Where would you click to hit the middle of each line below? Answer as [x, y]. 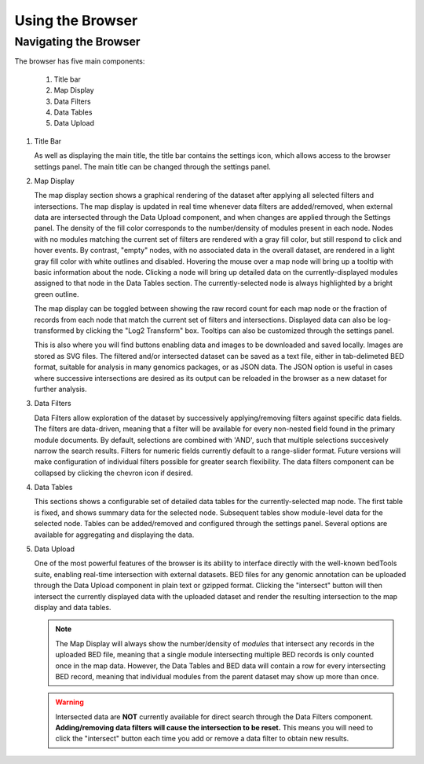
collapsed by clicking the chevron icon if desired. [113, 473]
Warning [69, 702]
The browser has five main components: [80, 61]
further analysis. [60, 389]
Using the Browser [76, 20]
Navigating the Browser [77, 42]
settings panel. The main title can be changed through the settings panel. [152, 166]
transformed [54, 331]
